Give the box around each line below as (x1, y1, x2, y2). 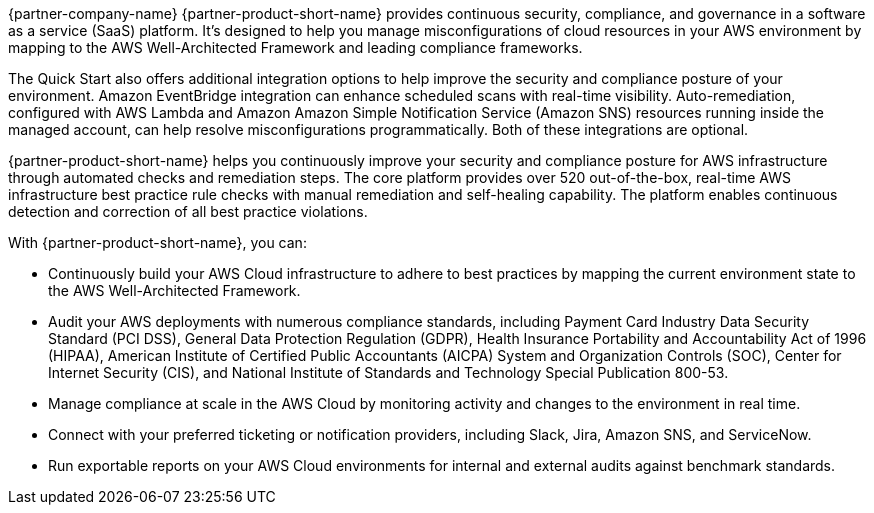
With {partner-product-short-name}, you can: (8, 234, 307, 251)
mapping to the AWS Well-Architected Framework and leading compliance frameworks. (8, 39, 583, 56)
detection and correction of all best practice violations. (8, 203, 368, 220)
